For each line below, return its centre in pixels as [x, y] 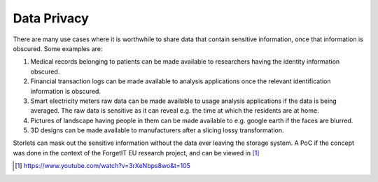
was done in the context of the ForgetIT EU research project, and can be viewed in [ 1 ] [136, 153]
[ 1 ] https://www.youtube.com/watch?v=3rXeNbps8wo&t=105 [103, 166]
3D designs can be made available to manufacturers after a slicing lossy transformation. [157, 130]
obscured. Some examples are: [58, 48]
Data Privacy [51, 18]
